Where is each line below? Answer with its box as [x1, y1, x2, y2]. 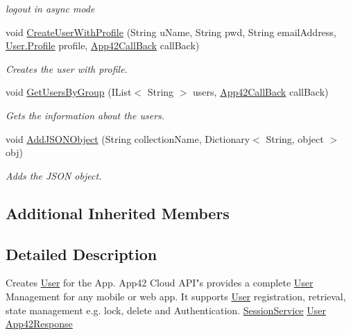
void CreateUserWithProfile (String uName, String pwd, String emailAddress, [6, 24, 336, 39]
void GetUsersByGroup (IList [6, 85, 132, 99]
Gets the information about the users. [6, 108, 165, 122]
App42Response [6, 316, 73, 331]
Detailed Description [6, 243, 157, 264]
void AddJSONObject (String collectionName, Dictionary [6, 131, 250, 146]
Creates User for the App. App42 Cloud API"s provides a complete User [6, 275, 314, 290]
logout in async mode [6, 1, 95, 15]
